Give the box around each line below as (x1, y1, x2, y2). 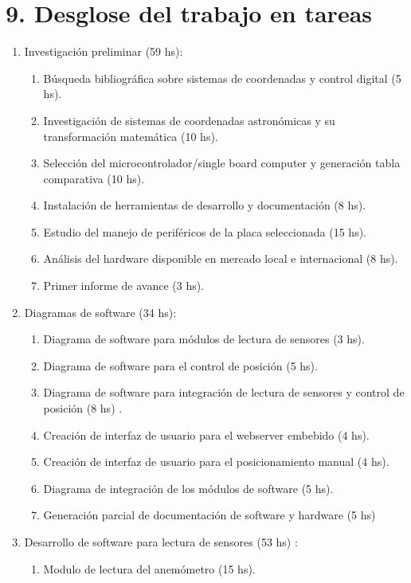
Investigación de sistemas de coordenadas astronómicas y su (43, 112, 335, 128)
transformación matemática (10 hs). (43, 127, 218, 144)
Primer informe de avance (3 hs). (43, 277, 205, 294)
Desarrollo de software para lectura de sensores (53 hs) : (24, 534, 298, 550)
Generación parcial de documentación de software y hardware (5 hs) (43, 507, 376, 523)
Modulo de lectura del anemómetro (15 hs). (43, 560, 256, 577)
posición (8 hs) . (43, 400, 123, 417)
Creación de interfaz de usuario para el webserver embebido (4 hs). (43, 426, 370, 443)
